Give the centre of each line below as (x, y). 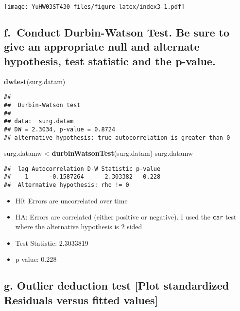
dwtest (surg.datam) (35, 81)
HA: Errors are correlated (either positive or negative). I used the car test (126, 217)
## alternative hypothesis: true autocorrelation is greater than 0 (117, 137)
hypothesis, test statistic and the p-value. (110, 61)
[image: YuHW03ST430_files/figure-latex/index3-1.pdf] (94, 7)
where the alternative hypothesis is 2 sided (79, 226)
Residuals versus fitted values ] (81, 300)
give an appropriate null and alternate (102, 46)
